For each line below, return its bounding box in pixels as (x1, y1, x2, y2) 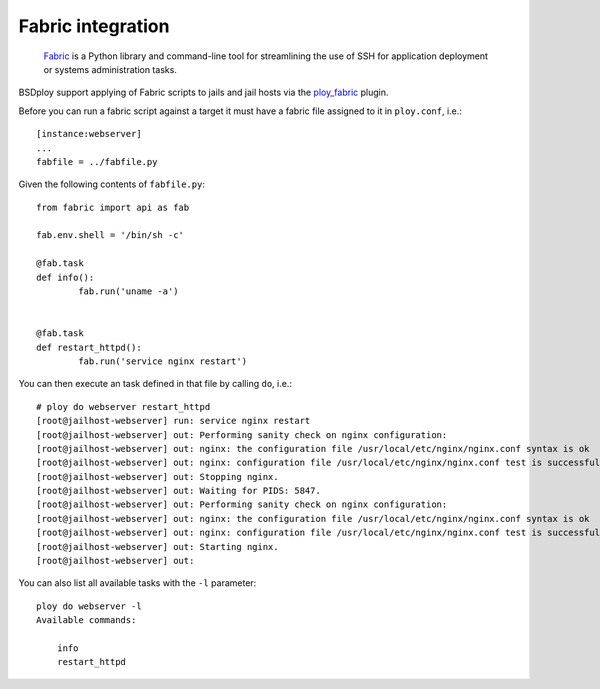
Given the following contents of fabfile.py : (18, 178, 205, 190)
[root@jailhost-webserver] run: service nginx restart (36, 415, 311, 427)
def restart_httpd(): (36, 341, 142, 353)
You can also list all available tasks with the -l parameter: (18, 577, 257, 589)
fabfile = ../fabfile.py (36, 156, 158, 167)
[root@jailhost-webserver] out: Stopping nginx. (36, 471, 279, 482)
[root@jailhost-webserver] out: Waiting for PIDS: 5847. (36, 485, 322, 497)
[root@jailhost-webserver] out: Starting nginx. (36, 541, 279, 552)
